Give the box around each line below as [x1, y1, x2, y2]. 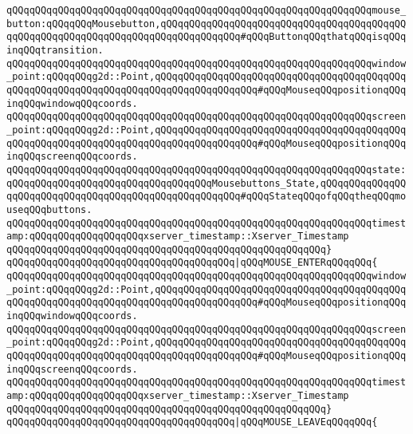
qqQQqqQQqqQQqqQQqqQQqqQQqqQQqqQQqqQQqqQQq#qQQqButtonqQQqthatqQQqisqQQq [6, 31, 407, 43]
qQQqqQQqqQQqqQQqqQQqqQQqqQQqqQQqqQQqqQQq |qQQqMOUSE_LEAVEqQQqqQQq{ [6, 416, 378, 428]
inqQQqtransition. [6, 44, 104, 56]
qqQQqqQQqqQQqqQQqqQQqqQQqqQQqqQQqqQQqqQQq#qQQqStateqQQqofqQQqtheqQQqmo [6, 191, 407, 203]
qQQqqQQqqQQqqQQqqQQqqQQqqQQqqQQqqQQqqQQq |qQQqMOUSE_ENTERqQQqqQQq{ [6, 257, 378, 269]
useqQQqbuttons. [6, 203, 92, 215]
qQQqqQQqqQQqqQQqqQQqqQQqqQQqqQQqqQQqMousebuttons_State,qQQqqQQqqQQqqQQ [6, 177, 407, 189]
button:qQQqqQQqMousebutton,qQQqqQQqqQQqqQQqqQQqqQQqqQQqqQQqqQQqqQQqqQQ [6, 18, 407, 30]
